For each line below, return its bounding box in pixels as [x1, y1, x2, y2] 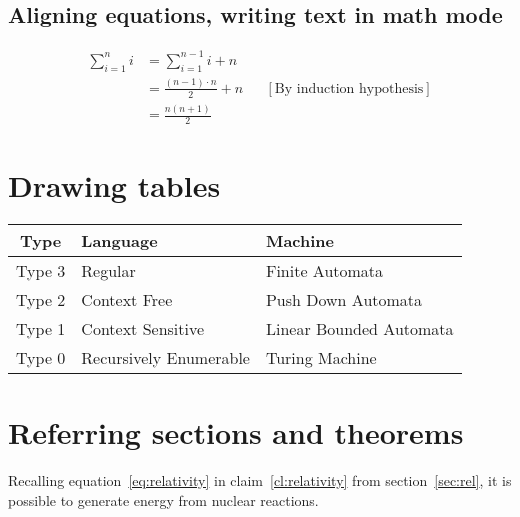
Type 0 [16, 346, 66, 369]
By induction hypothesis [274, 81, 424, 96]
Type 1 [16, 317, 66, 340]
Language [81, 229, 158, 252]
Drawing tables [8, 165, 221, 206]
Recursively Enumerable [81, 346, 250, 369]
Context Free [81, 288, 173, 311]
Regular [81, 259, 136, 282]
